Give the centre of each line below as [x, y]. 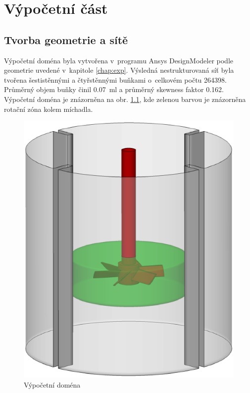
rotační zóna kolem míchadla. [49, 109]
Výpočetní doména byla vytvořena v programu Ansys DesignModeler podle [119, 60]
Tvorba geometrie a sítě [66, 39]
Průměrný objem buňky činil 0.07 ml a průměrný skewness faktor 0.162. [114, 89]
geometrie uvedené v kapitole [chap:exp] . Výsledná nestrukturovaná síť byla [119, 70]
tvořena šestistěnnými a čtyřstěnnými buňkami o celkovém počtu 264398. [115, 79]
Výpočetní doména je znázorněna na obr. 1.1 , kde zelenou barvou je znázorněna [125, 99]
